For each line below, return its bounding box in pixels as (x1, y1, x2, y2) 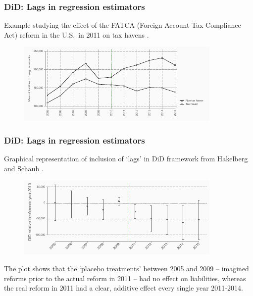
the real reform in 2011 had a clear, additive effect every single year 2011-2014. (4, 283, 243, 293)
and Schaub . (4, 163, 44, 173)
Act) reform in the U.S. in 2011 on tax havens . (4, 29, 149, 40)
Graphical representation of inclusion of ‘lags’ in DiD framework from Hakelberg (4, 153, 248, 164)
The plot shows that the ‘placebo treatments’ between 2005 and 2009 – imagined (4, 263, 249, 273)
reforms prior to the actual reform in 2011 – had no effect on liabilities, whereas (4, 273, 246, 283)
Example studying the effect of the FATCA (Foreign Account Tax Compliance (4, 20, 241, 30)
